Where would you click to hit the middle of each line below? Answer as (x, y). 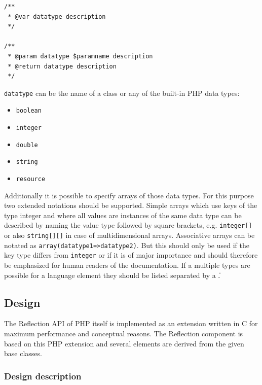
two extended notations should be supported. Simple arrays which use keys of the (131, 205)
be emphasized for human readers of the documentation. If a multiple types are (127, 265)
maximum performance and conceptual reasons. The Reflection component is (124, 334)
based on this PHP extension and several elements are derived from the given (124, 343)
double (27, 145)
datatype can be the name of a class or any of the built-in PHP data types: (122, 93)
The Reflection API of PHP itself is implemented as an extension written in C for (131, 323)
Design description (43, 376)
